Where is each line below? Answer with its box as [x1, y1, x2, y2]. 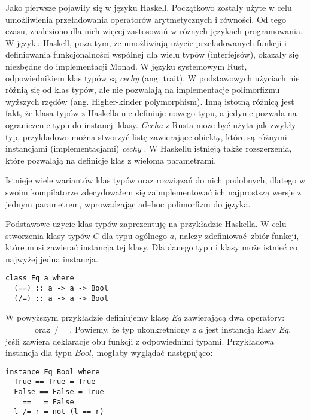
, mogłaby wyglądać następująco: [92, 346, 213, 359]
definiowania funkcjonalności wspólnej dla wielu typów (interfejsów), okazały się [5, 48, 299, 61]
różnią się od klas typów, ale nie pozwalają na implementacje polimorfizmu [5, 83, 280, 96]
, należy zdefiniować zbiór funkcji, [174, 229, 299, 241]
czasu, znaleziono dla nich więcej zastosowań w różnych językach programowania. [5, 25, 303, 37]
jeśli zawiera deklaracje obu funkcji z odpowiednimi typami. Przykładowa [5, 334, 274, 347]
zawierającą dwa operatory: [184, 311, 285, 324]
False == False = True [14, 388, 104, 397]
